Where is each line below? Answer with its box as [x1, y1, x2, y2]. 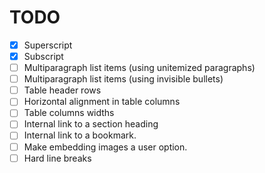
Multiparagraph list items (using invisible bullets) [23, 73, 224, 85]
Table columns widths [23, 107, 115, 119]
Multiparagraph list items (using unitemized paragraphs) [23, 62, 256, 74]
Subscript [23, 51, 64, 62]
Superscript [23, 39, 73, 51]
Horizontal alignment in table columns [23, 96, 181, 108]
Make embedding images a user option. [23, 141, 188, 153]
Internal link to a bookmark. [23, 129, 137, 141]
